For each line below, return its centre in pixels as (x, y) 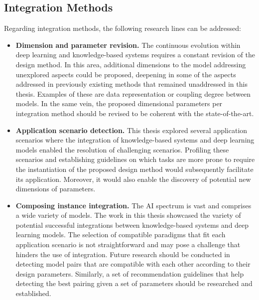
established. (33, 293)
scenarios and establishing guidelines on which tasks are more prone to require (135, 159)
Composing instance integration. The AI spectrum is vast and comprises (133, 205)
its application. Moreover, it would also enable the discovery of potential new (133, 179)
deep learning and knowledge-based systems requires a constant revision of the (135, 55)
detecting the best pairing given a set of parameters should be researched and (134, 283)
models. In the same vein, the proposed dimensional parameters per (119, 103)
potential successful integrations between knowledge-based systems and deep (132, 225)
